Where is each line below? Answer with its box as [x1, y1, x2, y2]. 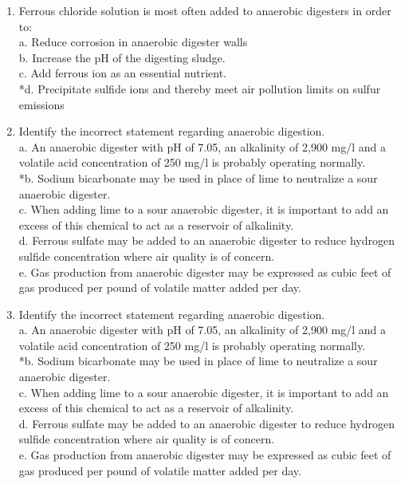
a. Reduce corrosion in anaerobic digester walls [18, 33, 248, 50]
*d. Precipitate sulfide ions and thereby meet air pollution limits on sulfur [18, 80, 381, 96]
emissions [18, 96, 65, 112]
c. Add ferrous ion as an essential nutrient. [18, 65, 226, 81]
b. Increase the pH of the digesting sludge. [18, 49, 226, 65]
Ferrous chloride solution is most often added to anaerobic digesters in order [18, 2, 391, 18]
